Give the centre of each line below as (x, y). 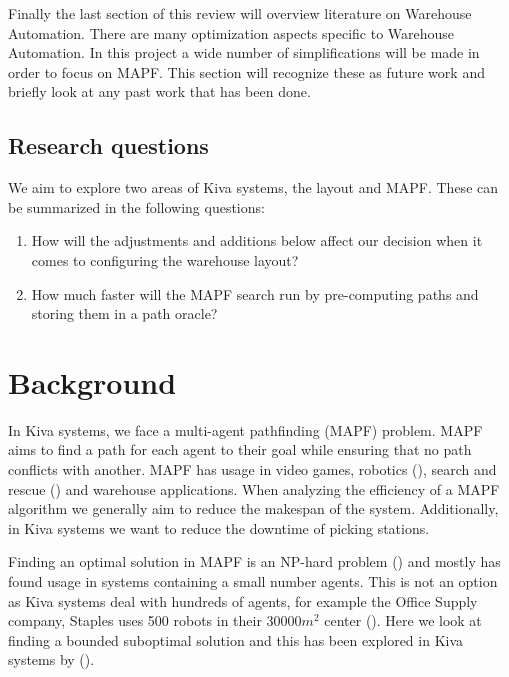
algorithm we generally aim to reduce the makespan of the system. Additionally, (253, 508)
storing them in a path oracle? (124, 313)
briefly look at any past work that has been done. (159, 91)
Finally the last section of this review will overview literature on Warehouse (240, 13)
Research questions (108, 145)
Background (92, 381)
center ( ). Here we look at (403, 620)
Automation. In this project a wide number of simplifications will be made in (244, 52)
